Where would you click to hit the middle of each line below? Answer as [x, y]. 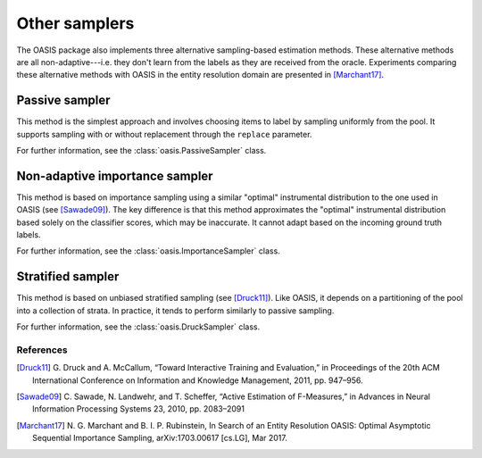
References [42, 350]
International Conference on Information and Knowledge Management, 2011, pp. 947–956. [198, 380]
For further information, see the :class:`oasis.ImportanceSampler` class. [148, 251]
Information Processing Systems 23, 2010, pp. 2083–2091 [139, 409]
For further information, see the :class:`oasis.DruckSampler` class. [138, 327]
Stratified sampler [68, 277]
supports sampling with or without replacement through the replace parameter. [164, 134]
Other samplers [75, 23]
